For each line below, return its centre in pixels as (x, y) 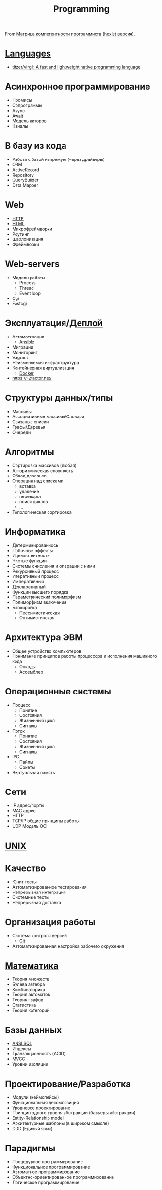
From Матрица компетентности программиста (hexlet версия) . (70, 34)
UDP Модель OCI (30, 826)
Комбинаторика (28, 990)
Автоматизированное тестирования (49, 887)
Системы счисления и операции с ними (54, 566)
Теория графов (28, 1000)
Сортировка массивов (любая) (44, 465)
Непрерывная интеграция (39, 892)
